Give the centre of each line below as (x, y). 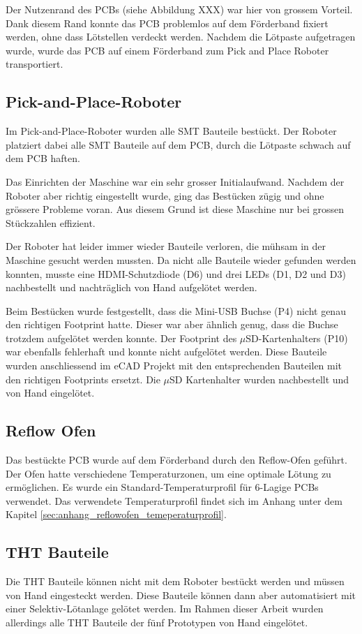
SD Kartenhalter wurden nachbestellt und (259, 379)
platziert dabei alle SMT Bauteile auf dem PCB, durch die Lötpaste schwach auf (178, 144)
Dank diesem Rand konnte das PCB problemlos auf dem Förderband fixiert (167, 23)
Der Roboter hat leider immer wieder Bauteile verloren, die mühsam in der (166, 246)
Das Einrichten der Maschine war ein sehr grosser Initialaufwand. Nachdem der (175, 181)
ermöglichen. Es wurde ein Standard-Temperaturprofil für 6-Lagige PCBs (162, 487)
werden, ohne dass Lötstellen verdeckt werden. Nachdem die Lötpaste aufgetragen (181, 37)
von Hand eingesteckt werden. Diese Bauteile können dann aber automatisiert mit (181, 595)
